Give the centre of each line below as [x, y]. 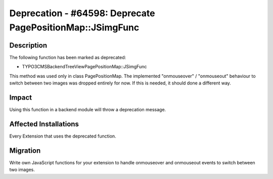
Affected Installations [44, 124]
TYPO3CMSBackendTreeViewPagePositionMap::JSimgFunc [84, 67]
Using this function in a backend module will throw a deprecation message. [88, 109]
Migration [25, 150]
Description [28, 45]
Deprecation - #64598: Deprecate [82, 13]
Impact [21, 97]
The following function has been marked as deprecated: [68, 57]
